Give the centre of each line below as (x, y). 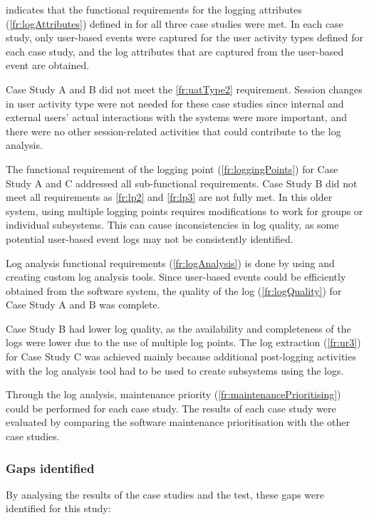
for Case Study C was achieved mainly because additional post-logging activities (181, 357)
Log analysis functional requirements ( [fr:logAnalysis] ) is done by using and (170, 262)
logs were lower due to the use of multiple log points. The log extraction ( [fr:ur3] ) (183, 342)
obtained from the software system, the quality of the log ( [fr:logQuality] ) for (174, 290)
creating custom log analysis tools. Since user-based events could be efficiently (176, 277)
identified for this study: (58, 508)
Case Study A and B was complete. (83, 305)
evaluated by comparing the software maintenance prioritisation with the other (178, 422)
